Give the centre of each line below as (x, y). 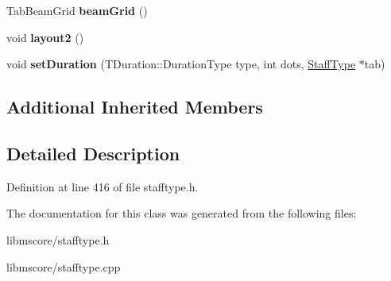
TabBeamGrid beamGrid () (77, 10)
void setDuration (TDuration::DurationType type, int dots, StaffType (181, 64)
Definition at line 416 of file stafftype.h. (103, 186)
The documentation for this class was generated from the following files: (182, 213)
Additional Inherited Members (135, 107)
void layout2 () (45, 37)
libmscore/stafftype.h (58, 239)
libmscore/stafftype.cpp (64, 266)
